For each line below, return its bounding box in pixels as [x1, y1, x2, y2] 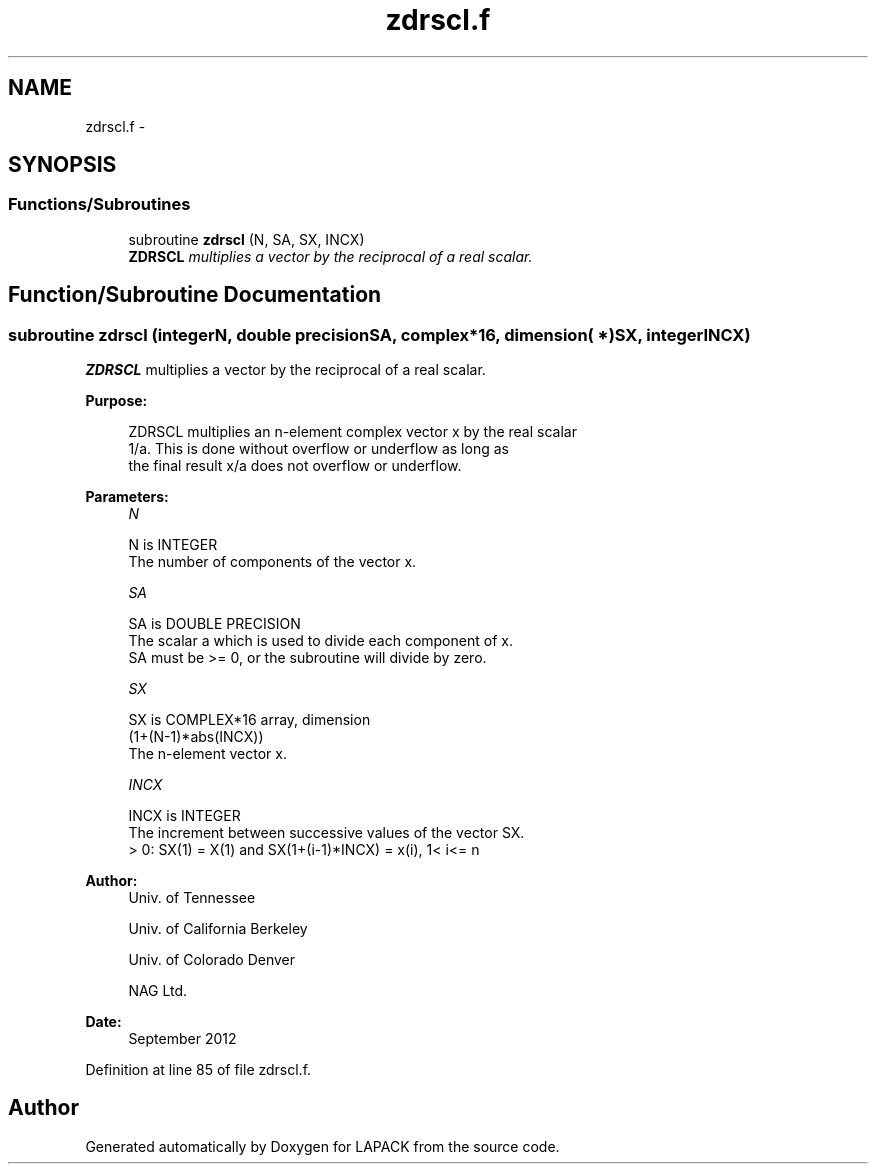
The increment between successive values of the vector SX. [128, 824, 525, 842]
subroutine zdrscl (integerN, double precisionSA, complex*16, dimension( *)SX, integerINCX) [8, 324, 751, 345]
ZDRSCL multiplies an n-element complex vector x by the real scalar [128, 423, 577, 441]
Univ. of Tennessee [128, 889, 256, 907]
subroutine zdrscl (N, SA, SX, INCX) [128, 230, 365, 248]
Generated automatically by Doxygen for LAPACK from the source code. [85, 1137, 560, 1155]
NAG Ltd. [128, 982, 188, 1000]
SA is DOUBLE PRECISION [128, 615, 301, 633]
